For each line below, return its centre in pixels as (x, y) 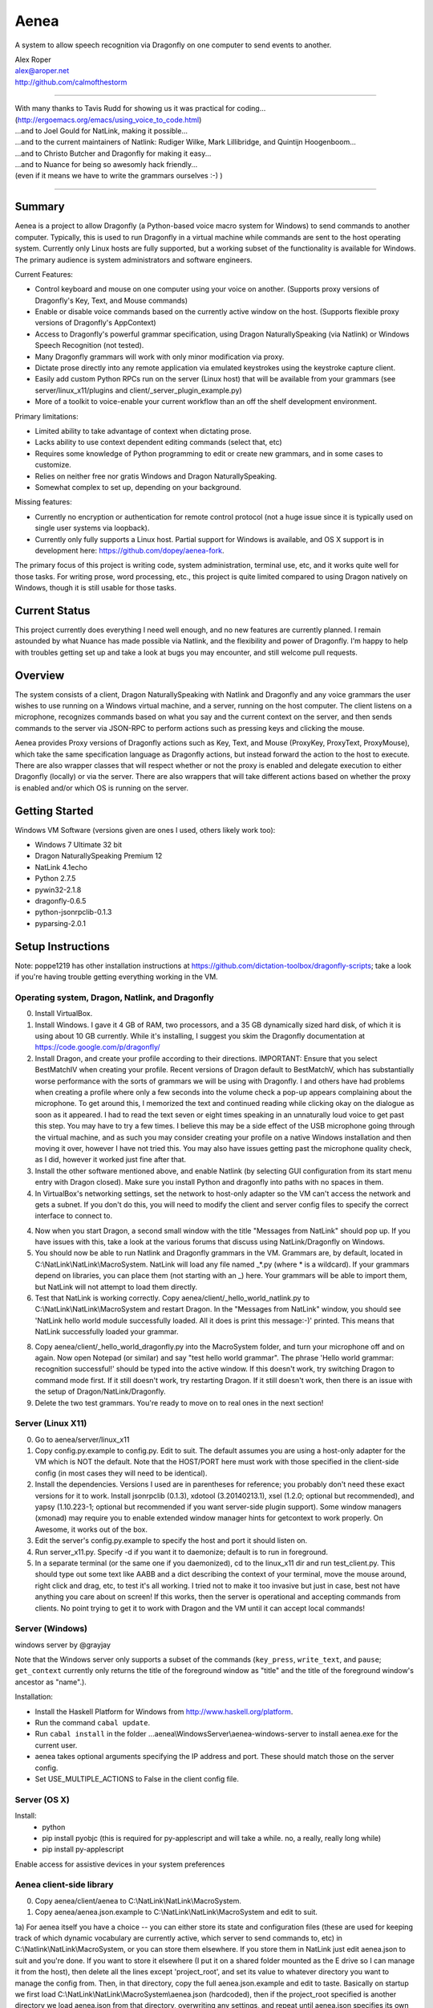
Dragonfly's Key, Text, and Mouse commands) (111, 300)
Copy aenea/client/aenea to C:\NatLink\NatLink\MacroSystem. (138, 1900)
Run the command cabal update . (93, 1723)
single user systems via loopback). (92, 528)
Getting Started (54, 811)
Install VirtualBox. (64, 1014)
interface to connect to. (73, 1216)
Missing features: (43, 502)
